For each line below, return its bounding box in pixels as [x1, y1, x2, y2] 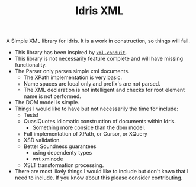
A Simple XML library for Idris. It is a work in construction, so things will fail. [6, 37, 191, 45]
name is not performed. [23, 93, 81, 100]
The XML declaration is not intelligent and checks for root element [23, 87, 185, 94]
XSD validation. [23, 137, 61, 144]
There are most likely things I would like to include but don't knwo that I [14, 168, 189, 175]
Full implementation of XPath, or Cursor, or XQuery [23, 130, 148, 137]
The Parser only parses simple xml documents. [14, 68, 130, 75]
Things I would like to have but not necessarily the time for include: [14, 105, 179, 113]
